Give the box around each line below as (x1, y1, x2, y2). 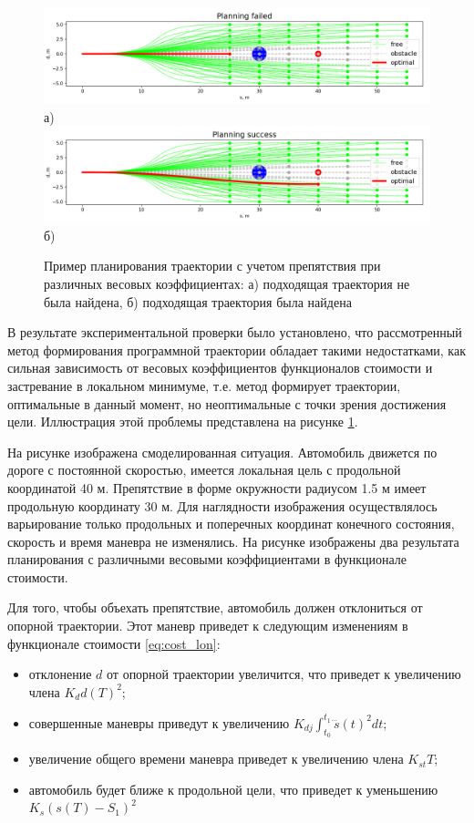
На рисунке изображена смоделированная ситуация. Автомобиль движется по (7, 442, 438, 461)
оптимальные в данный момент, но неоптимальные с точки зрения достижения (7, 394, 447, 413)
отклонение (28, 664, 92, 684)
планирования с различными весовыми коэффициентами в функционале (7, 550, 407, 569)
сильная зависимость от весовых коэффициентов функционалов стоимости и (7, 358, 433, 377)
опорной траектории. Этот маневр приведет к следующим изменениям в (7, 616, 408, 635)
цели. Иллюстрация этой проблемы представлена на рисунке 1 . (7, 412, 358, 431)
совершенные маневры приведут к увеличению (28, 713, 290, 732)
